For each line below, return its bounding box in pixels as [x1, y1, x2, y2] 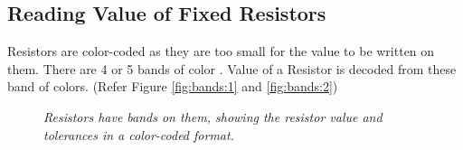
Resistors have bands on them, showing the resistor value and [43, 107, 383, 126]
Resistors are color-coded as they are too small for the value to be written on [7, 42, 435, 61]
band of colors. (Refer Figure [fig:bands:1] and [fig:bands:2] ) [7, 77, 338, 96]
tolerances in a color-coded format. [43, 125, 234, 144]
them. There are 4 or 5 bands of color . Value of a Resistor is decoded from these [7, 59, 457, 78]
